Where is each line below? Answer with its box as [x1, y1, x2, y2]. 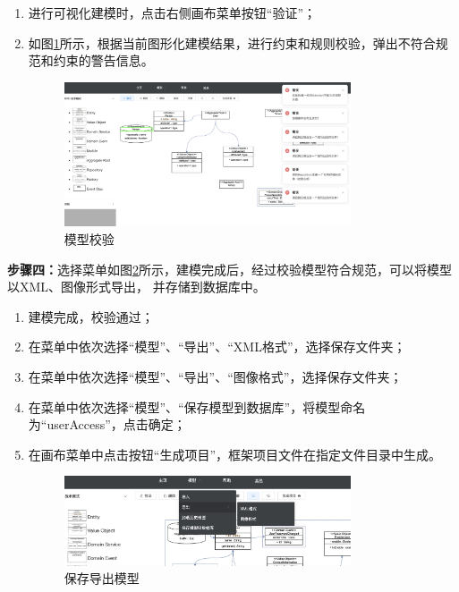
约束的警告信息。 [53, 51, 154, 70]
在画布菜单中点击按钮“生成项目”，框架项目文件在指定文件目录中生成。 [28, 444, 442, 463]
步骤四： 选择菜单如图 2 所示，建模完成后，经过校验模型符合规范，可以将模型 [7, 259, 452, 278]
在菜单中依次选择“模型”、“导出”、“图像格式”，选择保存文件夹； [28, 367, 403, 385]
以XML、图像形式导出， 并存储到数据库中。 [7, 277, 266, 296]
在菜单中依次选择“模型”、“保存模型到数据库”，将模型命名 [28, 397, 366, 416]
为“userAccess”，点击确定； [28, 415, 186, 434]
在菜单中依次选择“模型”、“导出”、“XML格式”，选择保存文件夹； [28, 337, 406, 356]
